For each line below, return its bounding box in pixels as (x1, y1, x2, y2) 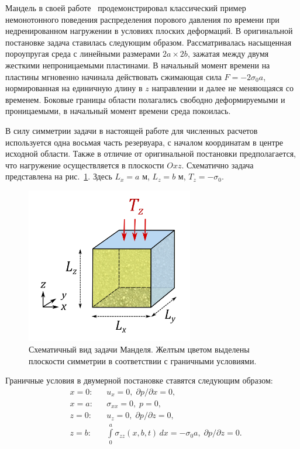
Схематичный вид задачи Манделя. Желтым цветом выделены (29, 343, 250, 355)
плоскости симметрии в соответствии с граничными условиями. (29, 354, 257, 367)
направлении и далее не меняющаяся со (151, 82, 294, 94)
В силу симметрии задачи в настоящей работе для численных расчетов (5, 124, 258, 136)
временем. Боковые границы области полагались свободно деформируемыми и (5, 93, 285, 105)
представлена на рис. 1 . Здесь (5, 170, 112, 182)
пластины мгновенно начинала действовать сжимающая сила (5, 70, 222, 82)
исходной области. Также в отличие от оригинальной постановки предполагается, (5, 147, 296, 160)
